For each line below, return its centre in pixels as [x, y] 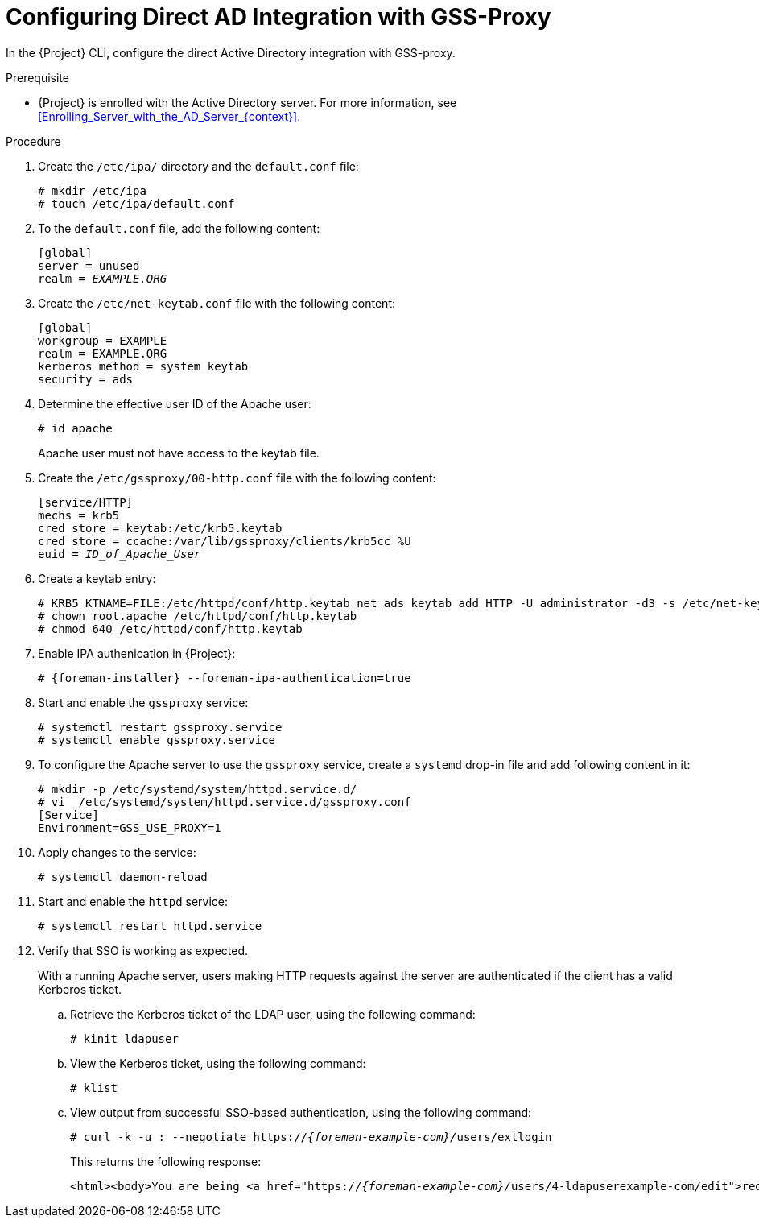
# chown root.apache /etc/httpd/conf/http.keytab [198, 616]
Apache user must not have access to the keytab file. [179, 453]
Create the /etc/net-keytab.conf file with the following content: [217, 303]
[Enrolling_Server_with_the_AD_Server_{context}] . [169, 116]
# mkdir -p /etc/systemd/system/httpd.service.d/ [198, 789]
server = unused [89, 265]
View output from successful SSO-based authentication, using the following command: [301, 1112]
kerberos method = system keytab [143, 366]
